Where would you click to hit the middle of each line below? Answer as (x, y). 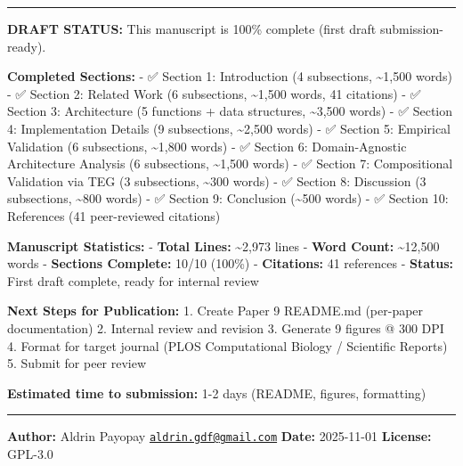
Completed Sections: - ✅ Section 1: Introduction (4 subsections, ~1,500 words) (230, 76)
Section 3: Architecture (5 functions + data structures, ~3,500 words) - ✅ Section (230, 111)
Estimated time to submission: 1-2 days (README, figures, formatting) (217, 392)
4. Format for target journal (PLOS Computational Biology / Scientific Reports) (227, 345)
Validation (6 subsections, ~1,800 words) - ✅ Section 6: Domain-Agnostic (207, 146)
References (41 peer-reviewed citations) (114, 215)
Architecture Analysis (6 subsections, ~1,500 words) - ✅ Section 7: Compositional (230, 164)
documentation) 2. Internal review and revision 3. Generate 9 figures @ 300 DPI (226, 327)
